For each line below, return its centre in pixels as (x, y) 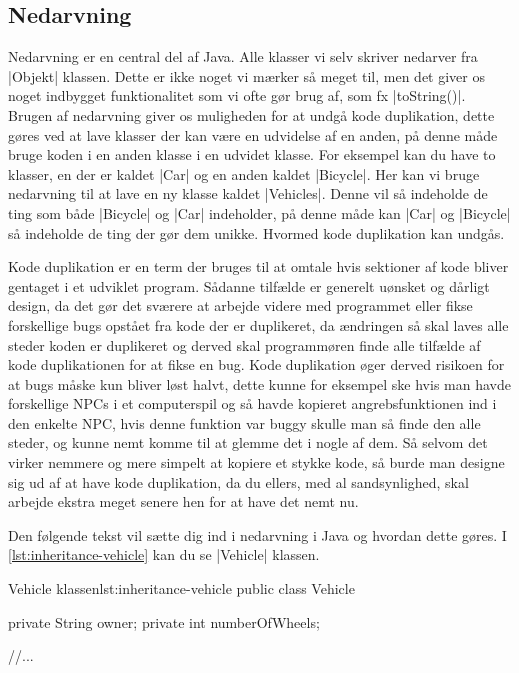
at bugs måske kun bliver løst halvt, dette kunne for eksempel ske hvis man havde (259, 383)
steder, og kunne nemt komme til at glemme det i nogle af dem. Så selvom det (248, 442)
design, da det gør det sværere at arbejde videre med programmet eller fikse (240, 305)
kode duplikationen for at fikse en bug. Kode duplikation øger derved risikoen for (256, 364)
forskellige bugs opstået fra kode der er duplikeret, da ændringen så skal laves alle (258, 324)
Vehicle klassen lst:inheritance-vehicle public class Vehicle (181, 588)
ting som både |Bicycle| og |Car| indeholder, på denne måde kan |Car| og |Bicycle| (259, 212)
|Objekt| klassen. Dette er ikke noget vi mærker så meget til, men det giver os (246, 75)
